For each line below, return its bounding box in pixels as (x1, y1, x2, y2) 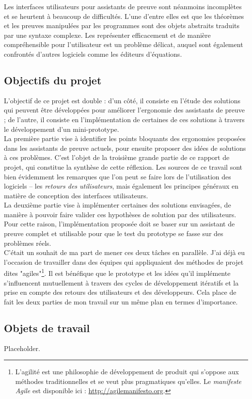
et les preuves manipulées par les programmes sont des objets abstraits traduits (4, 20, 239, 31)
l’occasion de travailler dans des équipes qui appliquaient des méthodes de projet (4, 256, 244, 267)
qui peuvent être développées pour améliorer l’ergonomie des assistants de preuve (4, 105, 245, 115)
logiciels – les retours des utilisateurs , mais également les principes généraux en (4, 181, 238, 191)
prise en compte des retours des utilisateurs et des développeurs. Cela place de (4, 287, 236, 297)
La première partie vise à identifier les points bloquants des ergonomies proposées (4, 133, 246, 144)
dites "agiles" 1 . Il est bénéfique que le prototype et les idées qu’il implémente (4, 267, 231, 278)
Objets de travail (4, 320, 90, 335)
